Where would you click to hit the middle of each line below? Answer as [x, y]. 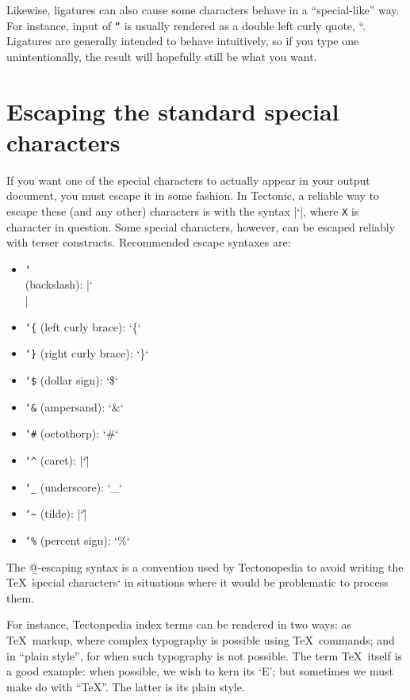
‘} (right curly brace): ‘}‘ [87, 353]
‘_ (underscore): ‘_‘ [74, 486]
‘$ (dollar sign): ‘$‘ [71, 379]
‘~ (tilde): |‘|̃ [56, 513]
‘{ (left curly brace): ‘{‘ [83, 326]
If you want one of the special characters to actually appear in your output [188, 180]
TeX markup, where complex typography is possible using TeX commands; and [201, 639]
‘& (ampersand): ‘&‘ [74, 406]
